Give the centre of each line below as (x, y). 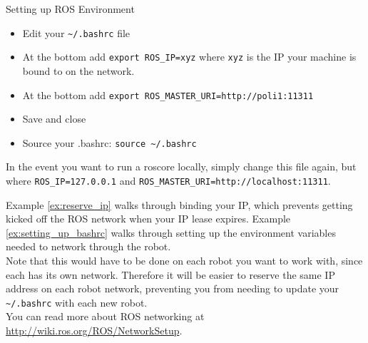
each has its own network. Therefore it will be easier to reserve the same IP (170, 274)
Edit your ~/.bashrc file (76, 32)
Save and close (54, 119)
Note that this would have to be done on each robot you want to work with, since (184, 261)
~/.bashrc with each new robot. (77, 302)
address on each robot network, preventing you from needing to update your (173, 288)
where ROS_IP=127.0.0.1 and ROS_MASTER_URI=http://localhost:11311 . (168, 180)
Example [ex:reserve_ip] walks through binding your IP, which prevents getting (179, 204)
